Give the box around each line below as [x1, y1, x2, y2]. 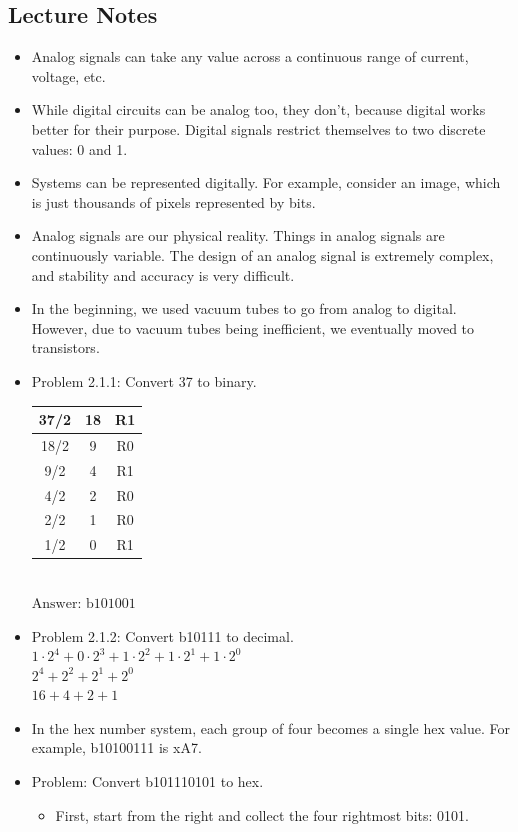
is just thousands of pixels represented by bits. [31, 191, 316, 212]
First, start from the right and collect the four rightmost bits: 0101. [55, 804, 469, 825]
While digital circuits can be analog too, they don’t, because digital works [31, 99, 486, 120]
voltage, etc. [31, 65, 106, 86]
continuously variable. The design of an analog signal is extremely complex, [31, 244, 494, 265]
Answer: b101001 [31, 596, 136, 611]
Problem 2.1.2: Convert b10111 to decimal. [31, 625, 294, 646]
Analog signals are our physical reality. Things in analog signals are [31, 225, 445, 246]
